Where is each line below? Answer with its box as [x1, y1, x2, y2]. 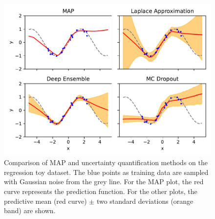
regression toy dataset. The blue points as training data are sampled [4, 167, 209, 177]
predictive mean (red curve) [4, 195, 87, 206]
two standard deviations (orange [96, 195, 193, 206]
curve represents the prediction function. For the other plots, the [4, 186, 197, 196]
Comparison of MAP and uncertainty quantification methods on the [4, 157, 208, 168]
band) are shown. [4, 205, 56, 216]
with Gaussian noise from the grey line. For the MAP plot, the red [4, 176, 204, 187]
